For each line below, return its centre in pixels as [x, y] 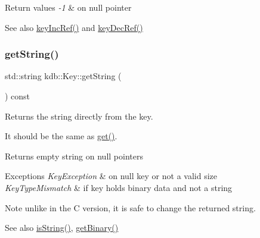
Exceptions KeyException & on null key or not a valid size [111, 176]
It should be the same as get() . [61, 136]
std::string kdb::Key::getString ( [63, 76]
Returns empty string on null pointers [74, 156]
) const [18, 96]
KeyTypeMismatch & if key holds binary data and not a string [119, 187]
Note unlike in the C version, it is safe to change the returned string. [130, 207]
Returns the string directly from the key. [79, 116]
